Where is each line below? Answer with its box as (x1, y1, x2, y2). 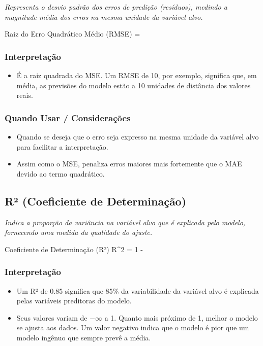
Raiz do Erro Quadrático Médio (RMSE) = (5, 28, 140, 39)
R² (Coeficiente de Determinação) (5, 193, 187, 209)
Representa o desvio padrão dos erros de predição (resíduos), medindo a (5, 2, 227, 12)
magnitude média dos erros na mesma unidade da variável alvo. (5, 11, 203, 22)
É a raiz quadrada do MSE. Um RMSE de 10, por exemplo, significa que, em (16, 70, 257, 80)
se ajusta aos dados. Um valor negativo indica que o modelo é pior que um (16, 322, 249, 333)
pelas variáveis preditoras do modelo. (16, 295, 132, 306)
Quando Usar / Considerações (5, 111, 131, 124)
